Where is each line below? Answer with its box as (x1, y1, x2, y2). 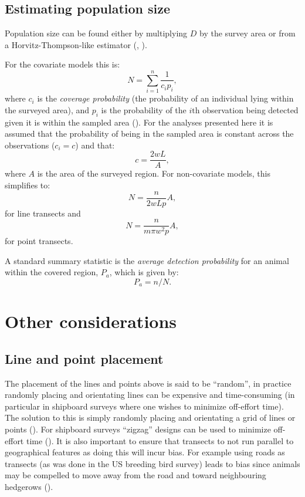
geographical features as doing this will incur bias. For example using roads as (5, 446, 285, 458)
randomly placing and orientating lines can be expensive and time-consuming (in (5, 388, 295, 401)
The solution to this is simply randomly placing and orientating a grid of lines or (5, 411, 296, 424)
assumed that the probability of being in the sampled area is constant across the (5, 127, 294, 140)
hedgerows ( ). (5, 480, 53, 492)
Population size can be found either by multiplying (5, 27, 188, 39)
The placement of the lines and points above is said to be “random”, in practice (5, 377, 292, 389)
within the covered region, (5, 266, 99, 278)
